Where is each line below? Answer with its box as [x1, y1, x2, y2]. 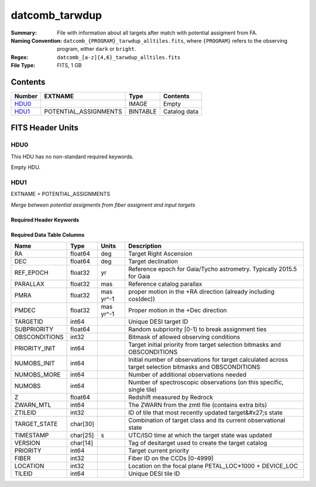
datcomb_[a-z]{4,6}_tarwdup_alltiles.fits [57, 54, 181, 61]
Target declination [128, 257, 178, 265]
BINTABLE [129, 108, 157, 116]
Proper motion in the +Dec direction [128, 306, 227, 315]
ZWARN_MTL [14, 401, 51, 409]
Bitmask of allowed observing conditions [128, 333, 241, 341]
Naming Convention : [11, 37, 63, 44]
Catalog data [163, 108, 199, 116]
